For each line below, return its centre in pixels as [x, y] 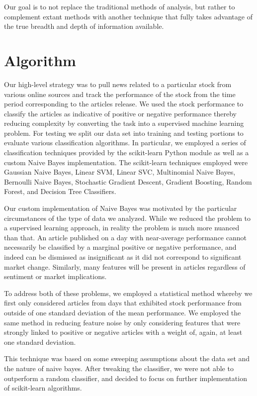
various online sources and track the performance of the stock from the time [120, 94]
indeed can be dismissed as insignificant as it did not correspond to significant [123, 257]
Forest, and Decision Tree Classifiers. [60, 191]
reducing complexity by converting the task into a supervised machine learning [124, 123]
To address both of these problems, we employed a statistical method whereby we [128, 293]
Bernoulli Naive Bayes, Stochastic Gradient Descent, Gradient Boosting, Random [128, 181]
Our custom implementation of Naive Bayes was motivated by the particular [121, 208]
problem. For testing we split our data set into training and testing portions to [124, 133]
